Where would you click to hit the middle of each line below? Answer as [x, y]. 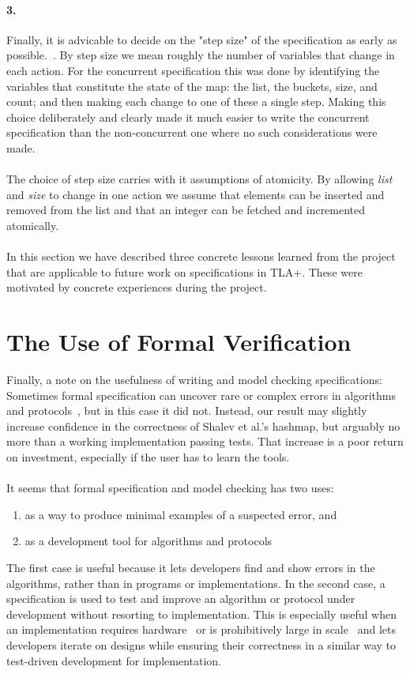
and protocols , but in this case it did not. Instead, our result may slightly [187, 410]
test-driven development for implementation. [114, 660]
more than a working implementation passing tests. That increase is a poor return [205, 441]
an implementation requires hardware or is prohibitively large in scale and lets [201, 629]
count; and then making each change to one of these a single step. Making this [196, 102]
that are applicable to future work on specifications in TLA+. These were [184, 271]
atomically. [33, 225]
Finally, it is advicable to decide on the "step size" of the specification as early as [202, 39]
